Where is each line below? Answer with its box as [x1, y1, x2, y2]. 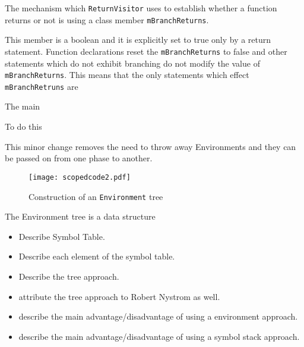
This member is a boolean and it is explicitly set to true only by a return [5, 33, 271, 46]
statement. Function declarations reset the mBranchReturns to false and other [5, 45, 287, 57]
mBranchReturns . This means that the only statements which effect [5, 68, 249, 81]
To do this [5, 120, 42, 133]
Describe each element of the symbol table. [18, 250, 175, 262]
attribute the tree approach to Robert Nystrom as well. [18, 290, 220, 302]
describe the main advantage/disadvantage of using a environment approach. [18, 310, 298, 323]
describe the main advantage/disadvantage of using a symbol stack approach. [18, 330, 300, 342]
